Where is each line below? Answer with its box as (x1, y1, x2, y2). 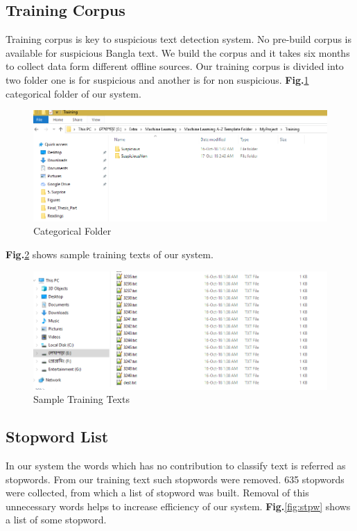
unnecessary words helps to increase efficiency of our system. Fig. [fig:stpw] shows (6, 498, 351, 513)
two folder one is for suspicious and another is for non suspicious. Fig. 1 (6, 72, 309, 87)
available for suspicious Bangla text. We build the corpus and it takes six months (6, 45, 350, 60)
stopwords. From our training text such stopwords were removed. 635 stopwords (6, 471, 345, 486)
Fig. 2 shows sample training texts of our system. (6, 247, 214, 262)
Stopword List (6, 426, 109, 447)
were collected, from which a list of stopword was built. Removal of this (6, 485, 309, 500)
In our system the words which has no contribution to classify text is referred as (6, 458, 346, 473)
